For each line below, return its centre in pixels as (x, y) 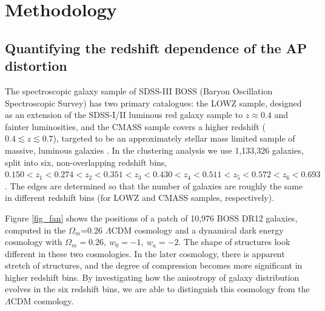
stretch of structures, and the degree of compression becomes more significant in (154, 265)
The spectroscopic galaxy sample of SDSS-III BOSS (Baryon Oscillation (139, 90)
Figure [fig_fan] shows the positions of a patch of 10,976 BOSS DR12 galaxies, (151, 218)
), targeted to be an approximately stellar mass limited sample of (174, 138)
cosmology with (34, 242)
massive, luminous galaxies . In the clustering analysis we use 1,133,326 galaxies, (154, 150)
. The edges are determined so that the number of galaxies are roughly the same (154, 185)
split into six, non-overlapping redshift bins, (86, 162)
